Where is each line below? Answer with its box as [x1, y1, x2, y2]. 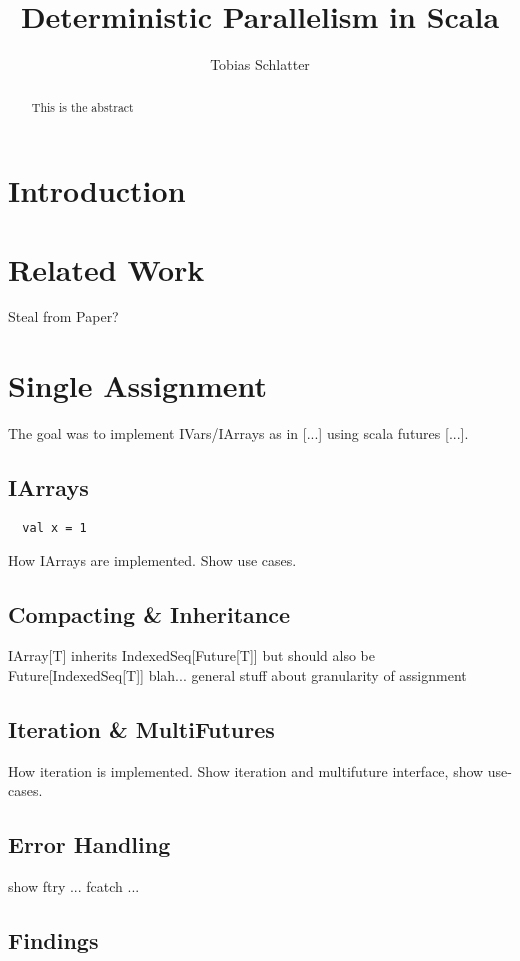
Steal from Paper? [8, 306, 119, 327]
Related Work [8, 248, 205, 289]
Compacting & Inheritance [8, 598, 291, 629]
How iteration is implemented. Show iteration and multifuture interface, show [8, 760, 484, 781]
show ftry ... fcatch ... [8, 876, 140, 897]
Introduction [8, 170, 186, 211]
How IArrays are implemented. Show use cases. [8, 549, 297, 570]
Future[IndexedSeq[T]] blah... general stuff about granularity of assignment [8, 665, 467, 686]
